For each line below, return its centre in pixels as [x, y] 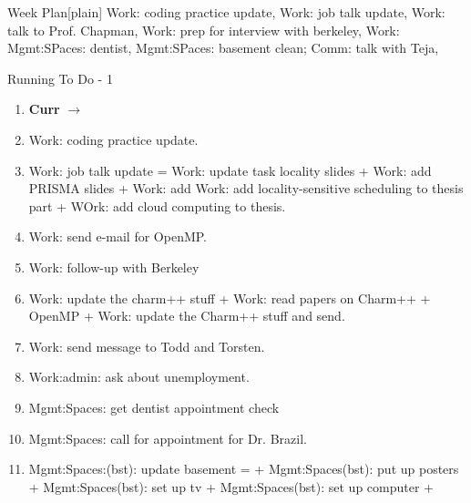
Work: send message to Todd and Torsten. [147, 346]
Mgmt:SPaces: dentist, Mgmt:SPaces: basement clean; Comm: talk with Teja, [223, 48]
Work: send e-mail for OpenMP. [118, 236]
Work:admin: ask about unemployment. [139, 377]
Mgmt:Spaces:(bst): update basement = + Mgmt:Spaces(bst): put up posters [244, 469]
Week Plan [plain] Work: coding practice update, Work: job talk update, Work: [226, 12]
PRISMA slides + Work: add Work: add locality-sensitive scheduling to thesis [246, 188]
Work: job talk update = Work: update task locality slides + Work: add [230, 170]
